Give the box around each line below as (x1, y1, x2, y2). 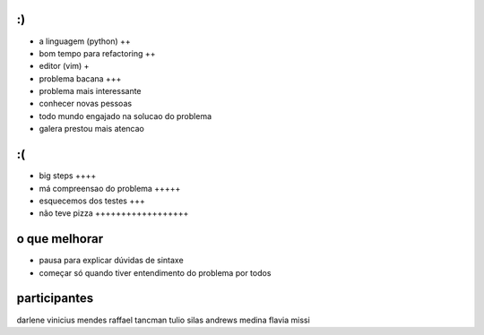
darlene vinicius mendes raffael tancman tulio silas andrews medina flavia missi (16, 314, 311, 325)
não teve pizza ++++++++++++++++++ (39, 208, 189, 219)
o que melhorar (16, 231, 103, 246)
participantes (16, 291, 94, 306)
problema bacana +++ (39, 73, 122, 84)
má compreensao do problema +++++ (39, 183, 181, 193)
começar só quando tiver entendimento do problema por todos (39, 267, 272, 278)
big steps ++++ (39, 170, 97, 181)
